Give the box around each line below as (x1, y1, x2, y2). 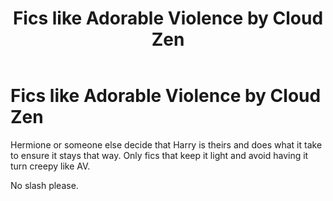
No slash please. (10, 179, 79, 191)
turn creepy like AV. (10, 160, 91, 172)
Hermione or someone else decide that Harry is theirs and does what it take (10, 138, 323, 151)
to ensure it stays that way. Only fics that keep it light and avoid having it (10, 149, 309, 161)
